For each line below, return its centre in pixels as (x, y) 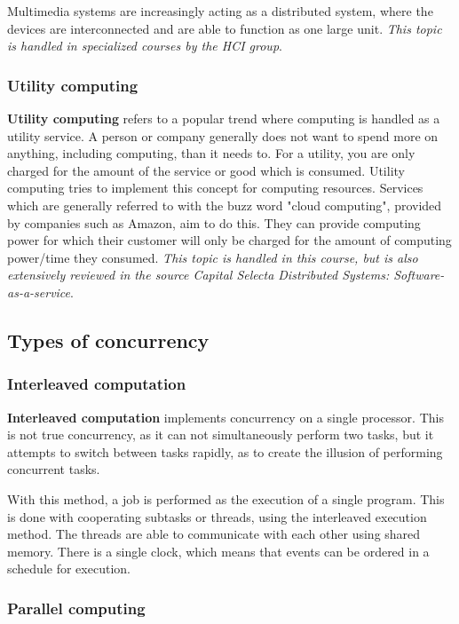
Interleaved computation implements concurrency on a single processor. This (226, 417)
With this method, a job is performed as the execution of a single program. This (226, 498)
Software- (419, 275)
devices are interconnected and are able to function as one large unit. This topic (225, 28)
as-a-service (39, 292)
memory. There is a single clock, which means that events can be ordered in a (218, 551)
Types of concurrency (108, 340)
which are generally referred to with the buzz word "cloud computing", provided (225, 205)
